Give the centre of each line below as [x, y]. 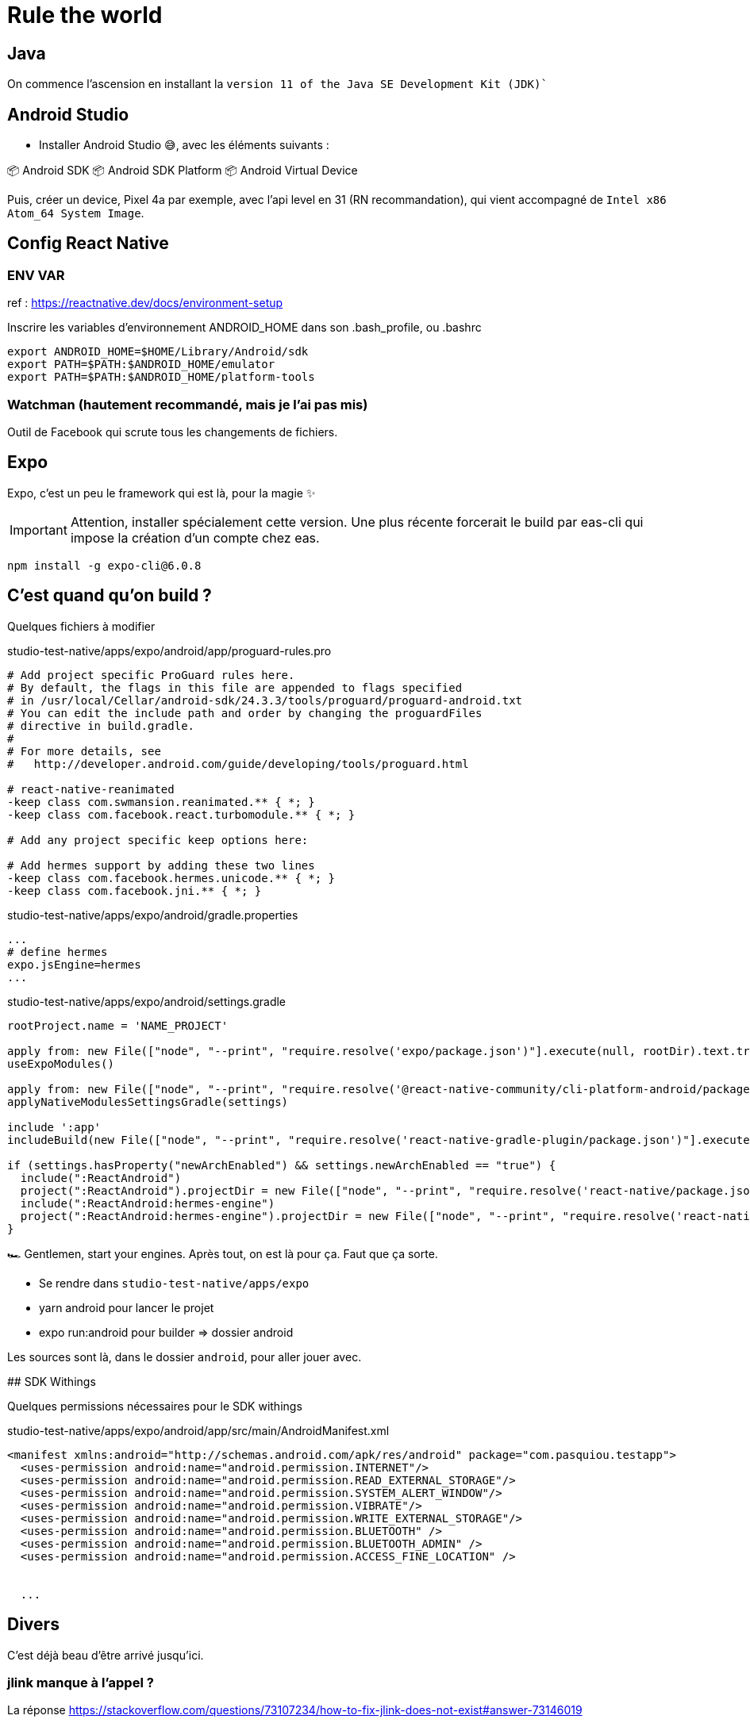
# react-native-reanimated [91, 789]
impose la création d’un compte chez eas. [195, 537]
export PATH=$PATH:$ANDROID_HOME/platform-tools [161, 377]
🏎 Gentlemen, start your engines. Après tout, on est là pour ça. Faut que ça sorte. [223, 1253]
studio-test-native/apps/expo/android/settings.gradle [147, 1001]
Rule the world [85, 15]
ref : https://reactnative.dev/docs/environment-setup [145, 303]
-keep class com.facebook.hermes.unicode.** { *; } [171, 878]
